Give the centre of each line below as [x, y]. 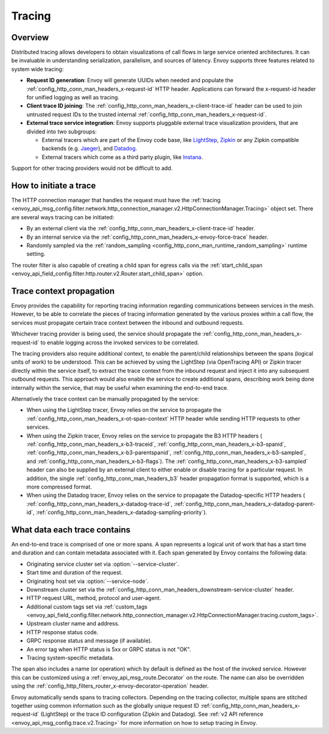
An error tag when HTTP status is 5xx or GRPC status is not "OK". [109, 649]
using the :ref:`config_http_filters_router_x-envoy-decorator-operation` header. [110, 686]
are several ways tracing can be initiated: [63, 217]
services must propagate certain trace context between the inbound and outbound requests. [128, 322]
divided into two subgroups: [62, 132]
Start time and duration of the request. [75, 573]
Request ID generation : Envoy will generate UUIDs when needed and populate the [130, 80]
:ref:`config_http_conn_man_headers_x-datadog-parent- [245, 504]
